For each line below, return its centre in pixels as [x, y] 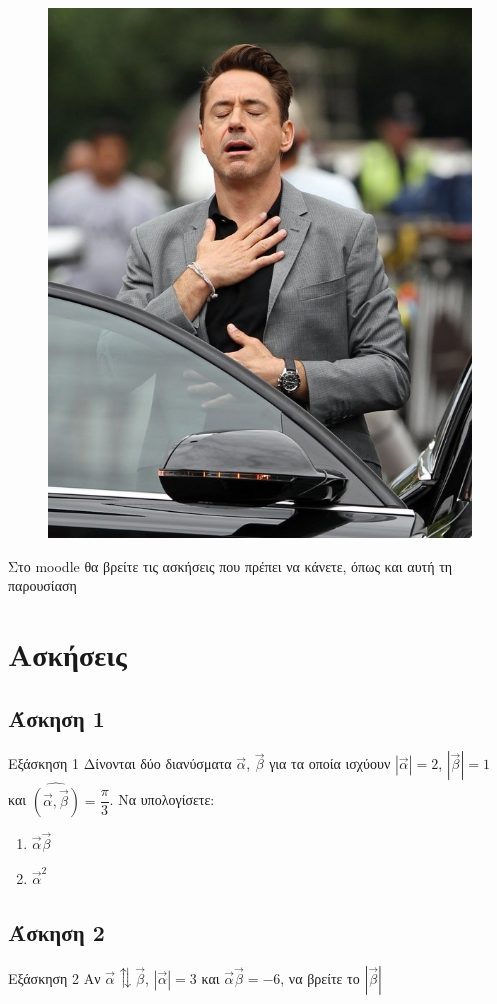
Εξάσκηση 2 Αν [54, 977]
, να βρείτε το [320, 977]
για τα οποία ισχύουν [330, 763]
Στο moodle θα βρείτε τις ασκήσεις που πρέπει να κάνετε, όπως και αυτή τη [230, 565]
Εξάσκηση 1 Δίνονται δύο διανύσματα [120, 763]
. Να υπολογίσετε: [162, 799]
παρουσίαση [42, 585]
